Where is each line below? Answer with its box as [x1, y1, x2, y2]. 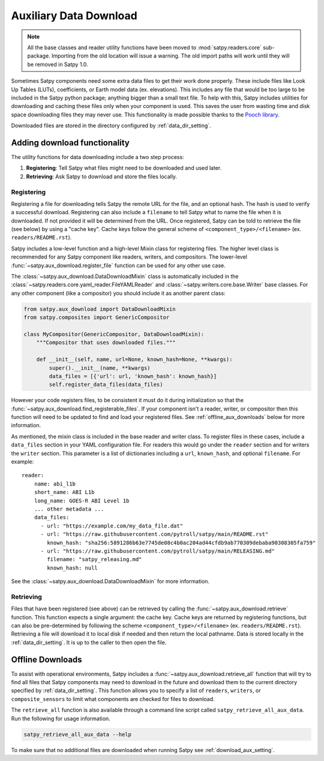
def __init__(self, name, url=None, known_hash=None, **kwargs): [36, 356, 233, 363]
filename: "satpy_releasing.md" [47, 556, 142, 563]
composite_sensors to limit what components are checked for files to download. [11, 695, 215, 702]
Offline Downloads [11, 654, 82, 664]
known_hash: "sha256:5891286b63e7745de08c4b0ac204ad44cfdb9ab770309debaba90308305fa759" [47, 539, 316, 546]
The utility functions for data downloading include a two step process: [11, 153, 184, 160]
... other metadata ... [34, 505, 104, 513]
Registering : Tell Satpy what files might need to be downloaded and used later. [26, 164, 222, 172]
